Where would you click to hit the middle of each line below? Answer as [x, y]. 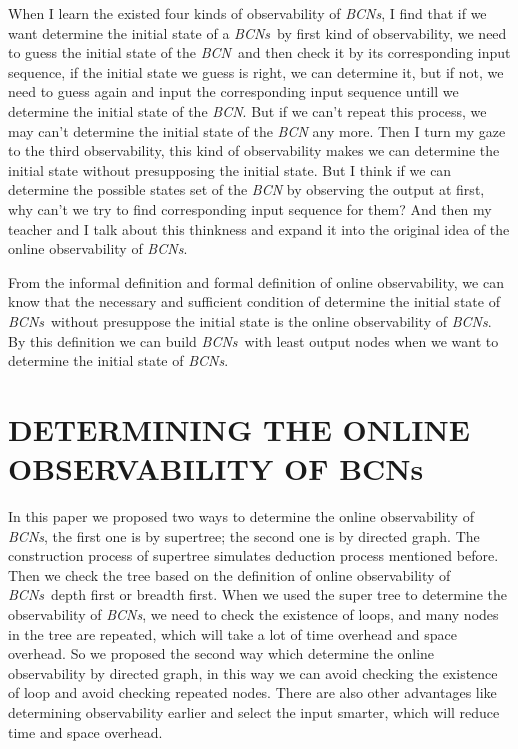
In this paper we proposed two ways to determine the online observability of [241, 516]
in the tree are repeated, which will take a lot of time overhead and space [232, 633]
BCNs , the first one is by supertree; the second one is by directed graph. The [244, 535]
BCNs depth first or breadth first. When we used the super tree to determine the [257, 594]
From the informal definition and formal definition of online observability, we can [256, 281]
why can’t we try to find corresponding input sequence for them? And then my [250, 208]
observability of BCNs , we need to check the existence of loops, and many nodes [253, 613]
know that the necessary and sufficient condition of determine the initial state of [254, 301]
